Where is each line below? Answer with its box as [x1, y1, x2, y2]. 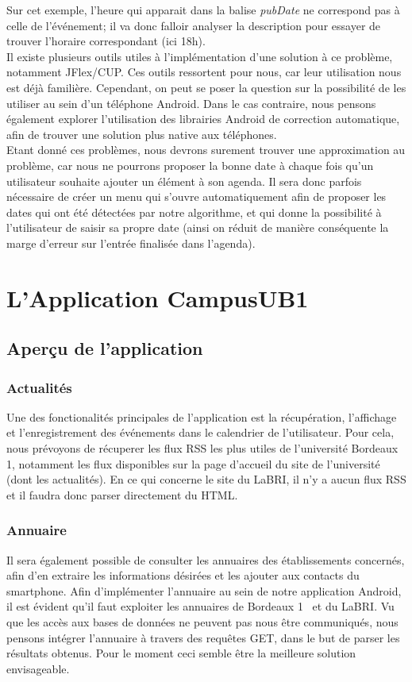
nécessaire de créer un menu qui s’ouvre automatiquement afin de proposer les [6, 188, 387, 205]
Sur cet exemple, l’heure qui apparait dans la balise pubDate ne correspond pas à [6, 2, 400, 17]
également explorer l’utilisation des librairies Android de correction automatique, [6, 110, 400, 127]
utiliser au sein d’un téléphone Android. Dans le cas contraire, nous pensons [6, 94, 376, 111]
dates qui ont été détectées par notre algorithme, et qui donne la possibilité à [6, 203, 382, 220]
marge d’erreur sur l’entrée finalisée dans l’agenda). [6, 234, 256, 251]
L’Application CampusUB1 [6, 281, 309, 314]
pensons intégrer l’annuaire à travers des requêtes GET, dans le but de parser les [6, 629, 400, 645]
